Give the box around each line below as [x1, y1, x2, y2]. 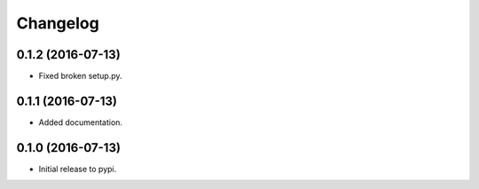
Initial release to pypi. [38, 163, 117, 174]
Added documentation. [38, 116, 123, 128]
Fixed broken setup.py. [38, 71, 123, 82]
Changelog [16, 13, 99, 33]
